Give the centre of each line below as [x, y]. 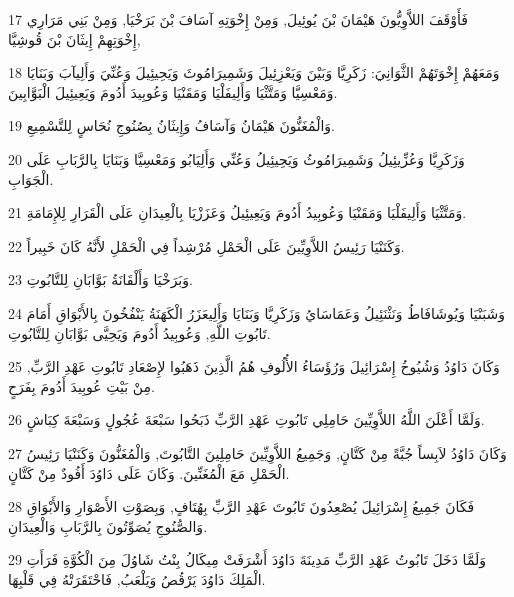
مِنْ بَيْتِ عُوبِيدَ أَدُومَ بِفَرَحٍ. [81, 385]
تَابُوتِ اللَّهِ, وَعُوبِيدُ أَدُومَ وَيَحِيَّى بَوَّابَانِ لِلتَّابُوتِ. [139, 332]
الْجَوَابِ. [31, 178]
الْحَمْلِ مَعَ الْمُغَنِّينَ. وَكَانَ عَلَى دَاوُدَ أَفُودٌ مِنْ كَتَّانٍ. [149, 472]
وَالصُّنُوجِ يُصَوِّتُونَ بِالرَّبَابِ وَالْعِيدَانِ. [108, 525]
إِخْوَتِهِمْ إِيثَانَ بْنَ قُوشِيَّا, [74, 38]
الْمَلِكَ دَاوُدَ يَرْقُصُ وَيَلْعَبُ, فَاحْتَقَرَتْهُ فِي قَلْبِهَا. [137, 578]
